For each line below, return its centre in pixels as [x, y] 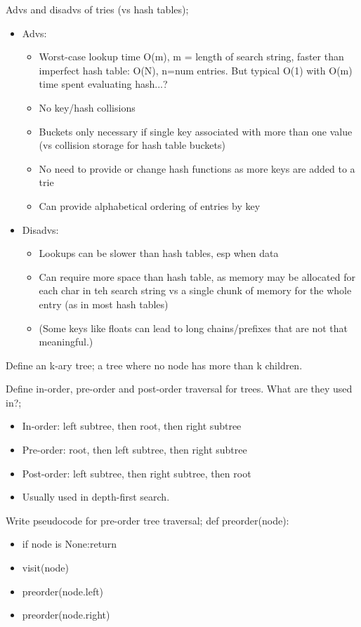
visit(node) [46, 568]
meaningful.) [66, 342]
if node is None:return [70, 544]
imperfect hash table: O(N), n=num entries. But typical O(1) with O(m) [196, 70]
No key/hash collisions [87, 107]
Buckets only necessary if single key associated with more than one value [196, 131]
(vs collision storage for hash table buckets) [132, 145]
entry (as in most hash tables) [104, 304]
